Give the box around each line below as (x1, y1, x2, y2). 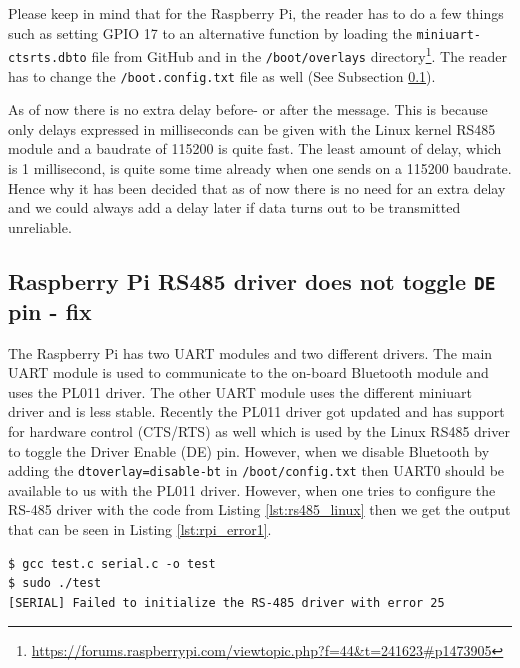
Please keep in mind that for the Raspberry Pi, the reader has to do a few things (8, 3, 504, 23)
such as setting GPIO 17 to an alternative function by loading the (8, 22, 412, 43)
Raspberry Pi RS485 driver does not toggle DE (8, 265, 496, 296)
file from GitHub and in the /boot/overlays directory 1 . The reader (91, 43, 507, 66)
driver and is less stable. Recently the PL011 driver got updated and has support (8, 401, 505, 422)
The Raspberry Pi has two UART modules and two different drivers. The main (8, 342, 493, 363)
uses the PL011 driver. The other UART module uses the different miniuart (8, 381, 472, 402)
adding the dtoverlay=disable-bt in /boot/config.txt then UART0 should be (8, 460, 505, 481)
